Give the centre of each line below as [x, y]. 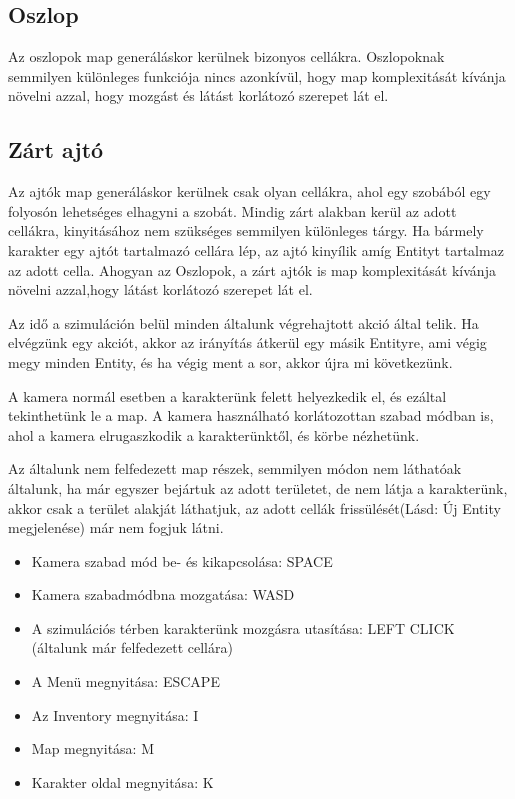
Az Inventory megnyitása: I [115, 714]
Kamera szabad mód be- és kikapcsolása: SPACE [182, 560]
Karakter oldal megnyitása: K [122, 781]
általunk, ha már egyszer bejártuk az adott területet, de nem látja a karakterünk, [258, 487]
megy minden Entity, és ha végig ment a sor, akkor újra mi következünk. [230, 361]
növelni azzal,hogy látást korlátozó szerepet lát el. [160, 289]
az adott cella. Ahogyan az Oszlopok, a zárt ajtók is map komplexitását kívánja [252, 269]
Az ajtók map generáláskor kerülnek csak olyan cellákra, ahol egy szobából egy [249, 191]
